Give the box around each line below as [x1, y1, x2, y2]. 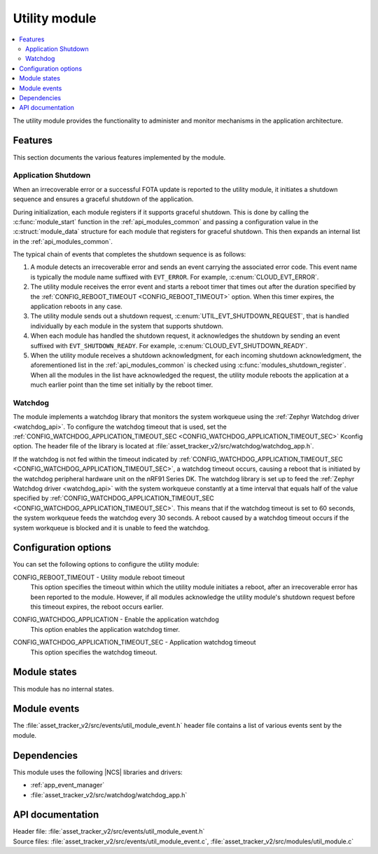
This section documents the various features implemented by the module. [13, 153, 226, 161]
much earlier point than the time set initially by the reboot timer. [30, 380, 213, 389]
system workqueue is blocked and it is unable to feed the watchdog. [13, 523, 210, 532]
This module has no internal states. [13, 684, 115, 693]
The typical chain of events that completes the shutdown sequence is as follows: [13, 250, 246, 259]
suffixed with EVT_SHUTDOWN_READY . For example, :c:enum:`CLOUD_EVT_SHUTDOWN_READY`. [30, 341, 308, 350]
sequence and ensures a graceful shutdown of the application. [13, 195, 194, 203]
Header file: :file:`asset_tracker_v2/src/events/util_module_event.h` [13, 827, 205, 836]
